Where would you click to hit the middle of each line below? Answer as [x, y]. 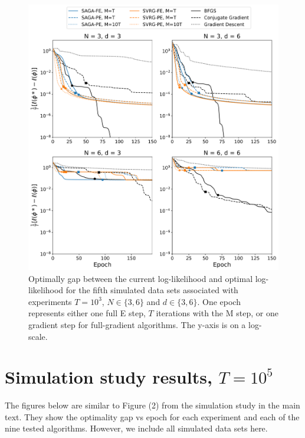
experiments [50, 301]
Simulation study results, [109, 377]
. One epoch [219, 301]
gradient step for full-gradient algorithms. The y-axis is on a [137, 324]
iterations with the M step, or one [217, 313]
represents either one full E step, [87, 313]
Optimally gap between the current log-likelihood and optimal [141, 278]
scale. [38, 336]
